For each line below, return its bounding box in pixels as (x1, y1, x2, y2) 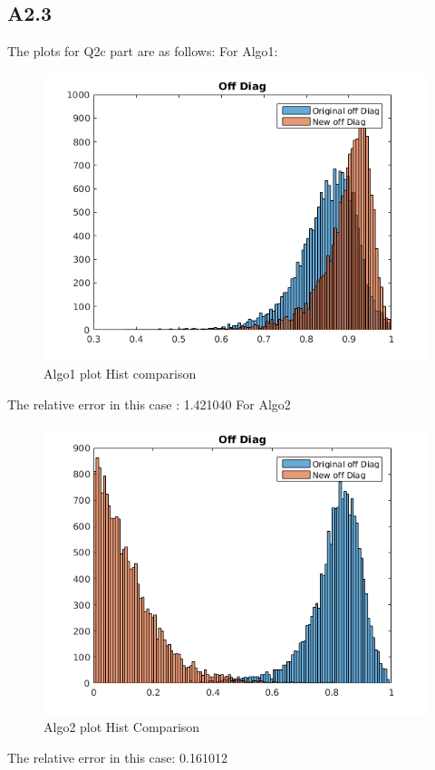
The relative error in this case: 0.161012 (7, 747, 227, 766)
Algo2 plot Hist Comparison (43, 717, 200, 736)
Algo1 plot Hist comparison (43, 364, 197, 383)
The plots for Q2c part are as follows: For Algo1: (7, 42, 278, 61)
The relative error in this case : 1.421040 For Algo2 (7, 394, 291, 413)
